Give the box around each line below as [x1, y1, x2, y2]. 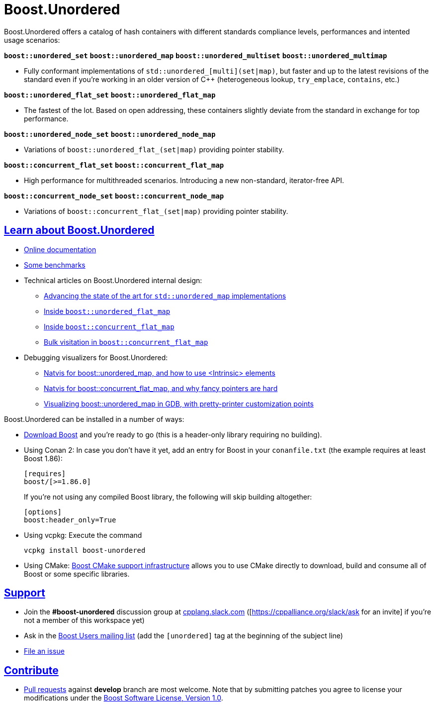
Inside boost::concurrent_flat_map [44, 322, 174, 331]
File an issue [24, 647, 65, 656]
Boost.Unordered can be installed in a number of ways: [4, 414, 184, 423]
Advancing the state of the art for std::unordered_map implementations [44, 291, 286, 300]
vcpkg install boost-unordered [24, 546, 146, 554]
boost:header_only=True [24, 515, 116, 524]
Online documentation [24, 245, 96, 254]
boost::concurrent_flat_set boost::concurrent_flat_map [4, 161, 224, 169]
